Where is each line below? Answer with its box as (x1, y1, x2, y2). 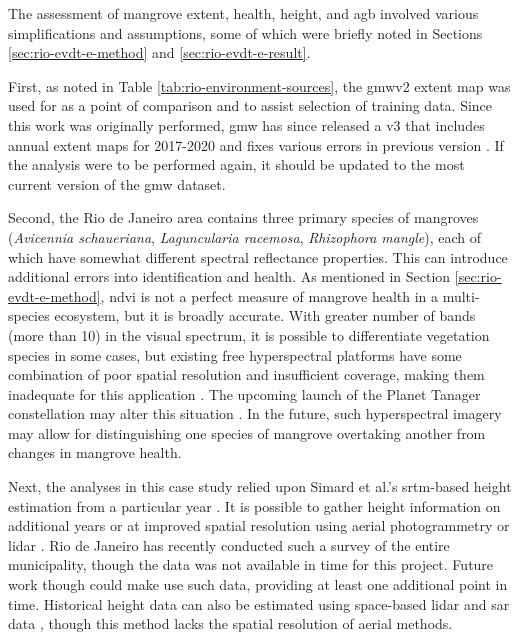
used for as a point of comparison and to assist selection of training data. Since (8, 95, 493, 116)
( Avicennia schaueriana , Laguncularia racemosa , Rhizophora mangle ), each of (8, 226, 482, 247)
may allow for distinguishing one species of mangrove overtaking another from (8, 422, 486, 443)
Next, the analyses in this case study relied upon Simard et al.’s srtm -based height (8, 476, 512, 497)
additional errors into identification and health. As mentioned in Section (8, 266, 451, 287)
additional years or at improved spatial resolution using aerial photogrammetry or (8, 515, 510, 536)
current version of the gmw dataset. (8, 173, 226, 194)
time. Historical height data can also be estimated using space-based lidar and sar (8, 593, 510, 614)
